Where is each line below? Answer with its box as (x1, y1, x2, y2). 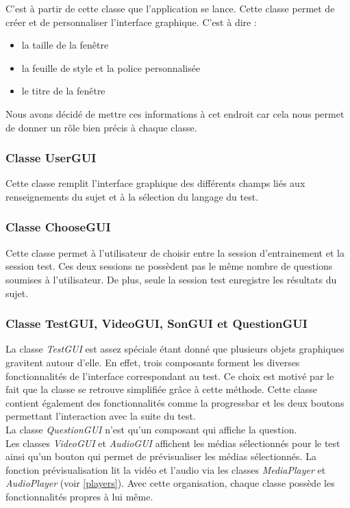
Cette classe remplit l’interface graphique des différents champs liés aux (5, 176, 305, 190)
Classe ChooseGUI (5, 218, 111, 236)
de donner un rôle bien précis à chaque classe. (5, 120, 197, 134)
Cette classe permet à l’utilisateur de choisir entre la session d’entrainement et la (5, 245, 345, 259)
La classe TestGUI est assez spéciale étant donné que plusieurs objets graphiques (5, 342, 345, 356)
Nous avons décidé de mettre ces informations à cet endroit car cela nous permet (5, 106, 345, 120)
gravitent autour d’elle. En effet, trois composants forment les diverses (5, 355, 300, 369)
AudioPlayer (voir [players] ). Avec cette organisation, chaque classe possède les (5, 476, 335, 490)
